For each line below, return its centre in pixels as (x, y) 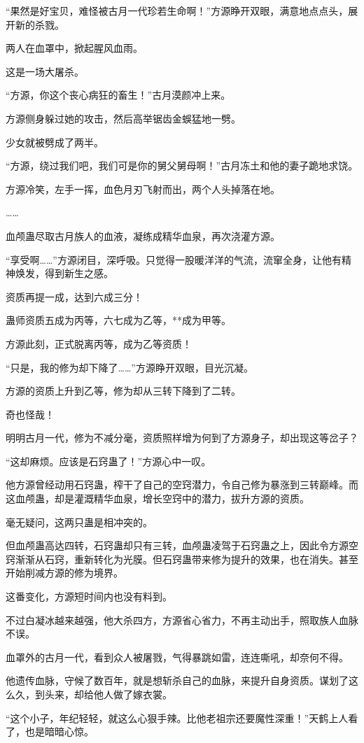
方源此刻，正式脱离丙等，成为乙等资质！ (99, 343)
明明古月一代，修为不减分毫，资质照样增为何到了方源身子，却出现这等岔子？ (182, 438)
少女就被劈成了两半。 (55, 142)
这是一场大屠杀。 (45, 71)
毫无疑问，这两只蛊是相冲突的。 (79, 522)
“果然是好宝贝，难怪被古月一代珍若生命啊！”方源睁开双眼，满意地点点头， (177, 10)
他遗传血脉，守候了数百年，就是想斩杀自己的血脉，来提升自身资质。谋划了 (177, 680)
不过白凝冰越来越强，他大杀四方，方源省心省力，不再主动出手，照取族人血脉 (182, 620)
